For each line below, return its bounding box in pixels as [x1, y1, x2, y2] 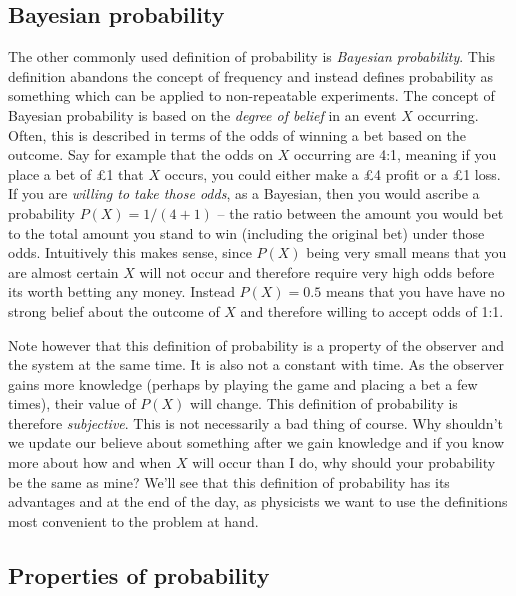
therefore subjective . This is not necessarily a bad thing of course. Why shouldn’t [8, 412, 503, 433]
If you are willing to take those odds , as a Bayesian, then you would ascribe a [8, 183, 480, 204]
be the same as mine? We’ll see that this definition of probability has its [8, 471, 450, 492]
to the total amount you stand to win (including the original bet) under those [8, 222, 485, 243]
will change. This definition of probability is [190, 393, 458, 414]
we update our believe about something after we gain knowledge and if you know [8, 432, 504, 453]
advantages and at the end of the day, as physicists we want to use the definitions [8, 491, 508, 512]
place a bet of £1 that [8, 163, 144, 184]
